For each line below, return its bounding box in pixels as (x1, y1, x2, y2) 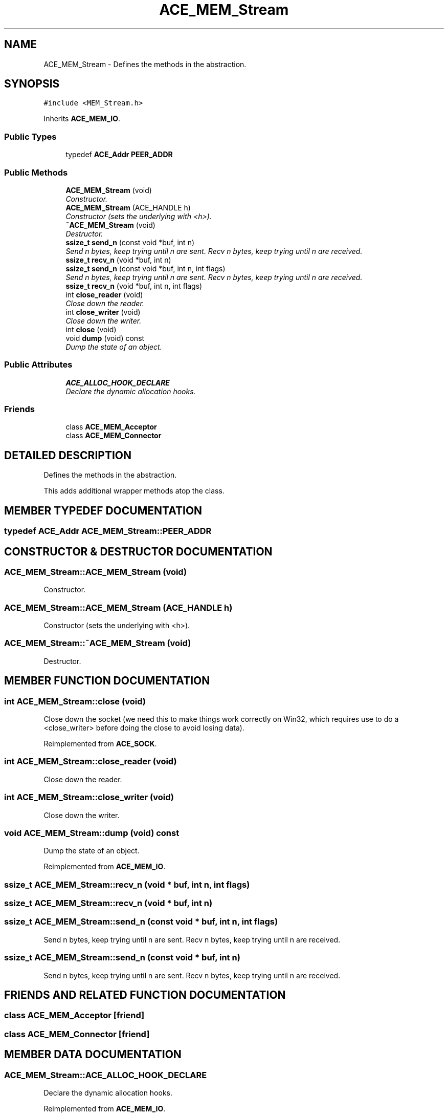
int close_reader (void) (65, 290, 143, 299)
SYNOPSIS (4, 77, 60, 91)
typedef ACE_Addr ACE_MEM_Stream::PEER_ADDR (4, 526, 212, 537)
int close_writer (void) (65, 307, 141, 316)
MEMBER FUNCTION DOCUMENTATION (4, 674, 210, 688)
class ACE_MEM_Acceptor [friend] (4, 1010, 145, 1021)
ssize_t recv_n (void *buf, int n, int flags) (65, 281, 203, 290)
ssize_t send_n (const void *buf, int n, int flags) (65, 264, 226, 273)
